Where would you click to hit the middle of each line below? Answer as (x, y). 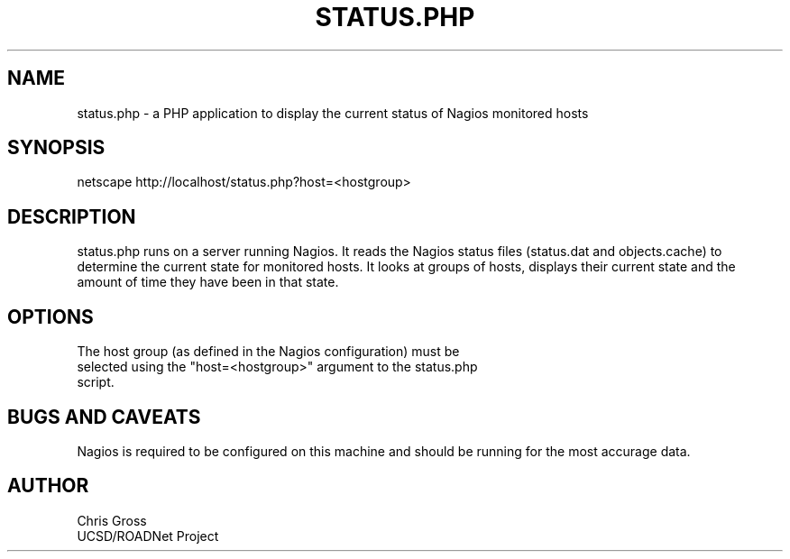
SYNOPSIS (56, 148)
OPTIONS (51, 316)
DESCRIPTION (72, 216)
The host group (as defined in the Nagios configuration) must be (268, 352)
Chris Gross (112, 520)
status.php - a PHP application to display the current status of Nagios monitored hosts (333, 113)
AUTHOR (48, 486)
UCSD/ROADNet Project (148, 536)
